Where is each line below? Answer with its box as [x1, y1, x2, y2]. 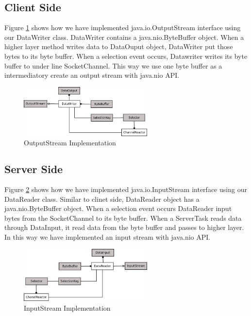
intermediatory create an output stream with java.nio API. [4, 70, 180, 80]
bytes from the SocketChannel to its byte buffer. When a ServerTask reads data [4, 212, 242, 223]
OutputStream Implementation [24, 138, 116, 148]
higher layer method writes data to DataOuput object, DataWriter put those [4, 41, 233, 52]
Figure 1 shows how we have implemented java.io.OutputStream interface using [4, 22, 241, 33]
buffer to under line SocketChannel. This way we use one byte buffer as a [4, 60, 222, 70]
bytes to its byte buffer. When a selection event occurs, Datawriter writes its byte [4, 51, 248, 61]
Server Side [4, 161, 63, 176]
